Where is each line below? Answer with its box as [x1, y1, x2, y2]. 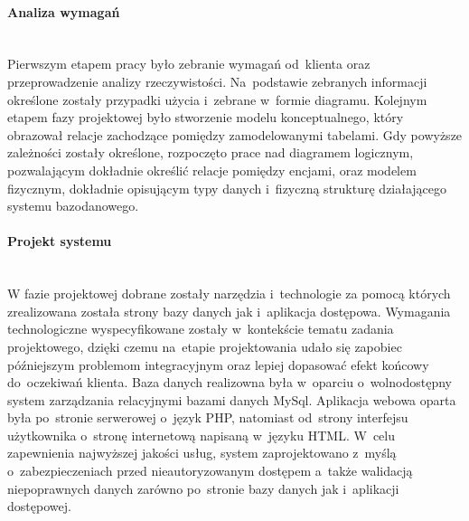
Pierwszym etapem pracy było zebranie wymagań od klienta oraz [7, 54, 371, 73]
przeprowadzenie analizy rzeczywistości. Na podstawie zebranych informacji [7, 71, 427, 90]
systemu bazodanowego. [7, 196, 139, 215]
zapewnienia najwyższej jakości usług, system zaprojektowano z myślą [7, 443, 397, 462]
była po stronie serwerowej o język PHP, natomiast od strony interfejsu [7, 408, 408, 427]
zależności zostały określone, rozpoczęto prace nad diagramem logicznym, [7, 143, 414, 162]
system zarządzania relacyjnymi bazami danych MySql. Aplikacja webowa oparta [7, 390, 456, 409]
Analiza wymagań [7, 2, 120, 21]
